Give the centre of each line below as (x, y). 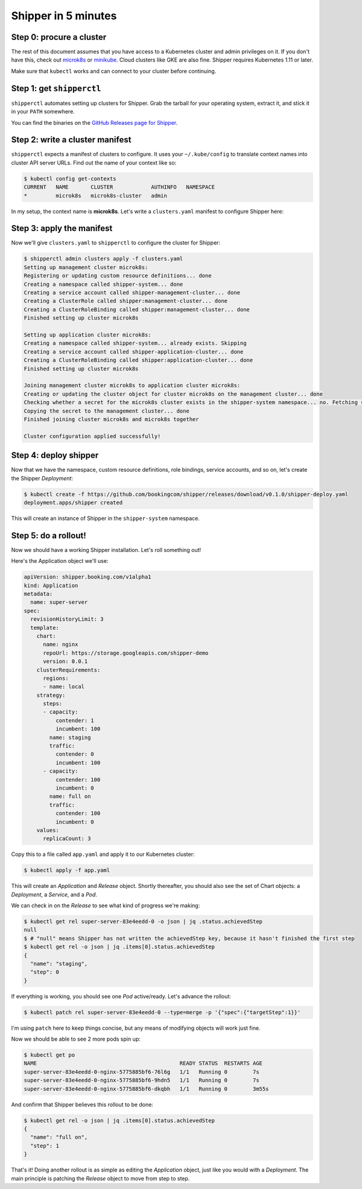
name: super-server (59, 602)
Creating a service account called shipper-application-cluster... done (134, 352)
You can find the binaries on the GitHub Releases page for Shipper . (94, 122)
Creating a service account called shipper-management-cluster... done (132, 293)
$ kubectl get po (49, 1055)
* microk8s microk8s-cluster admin (95, 195)
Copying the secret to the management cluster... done (106, 411)
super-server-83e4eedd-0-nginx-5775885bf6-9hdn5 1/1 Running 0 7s (141, 1080)
